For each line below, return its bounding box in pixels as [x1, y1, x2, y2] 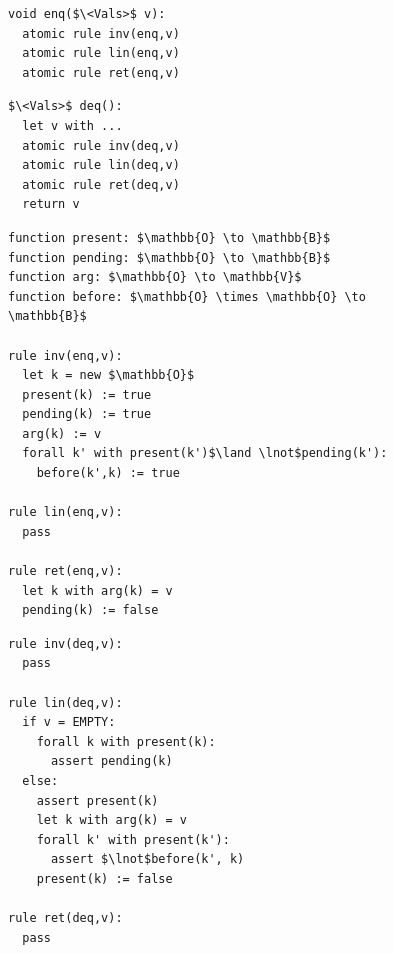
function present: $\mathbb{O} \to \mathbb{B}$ [8, 230, 331, 245]
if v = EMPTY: [22, 715, 116, 730]
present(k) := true [22, 387, 152, 402]
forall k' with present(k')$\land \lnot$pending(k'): [22, 446, 388, 461]
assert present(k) [36, 793, 159, 808]
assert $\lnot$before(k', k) [50, 852, 245, 867]
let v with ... [22, 118, 123, 133]
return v [22, 197, 80, 212]
